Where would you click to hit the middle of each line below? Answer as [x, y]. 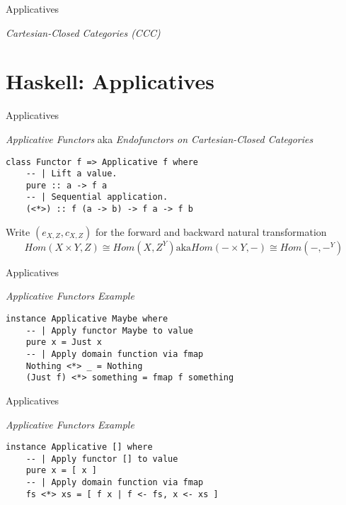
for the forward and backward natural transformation [211, 231]
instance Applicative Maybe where [87, 318]
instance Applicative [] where [79, 447]
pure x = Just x [64, 342]
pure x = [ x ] [61, 471]
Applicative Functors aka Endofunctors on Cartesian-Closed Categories [160, 138]
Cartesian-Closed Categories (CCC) [83, 32]
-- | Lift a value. [71, 174]
